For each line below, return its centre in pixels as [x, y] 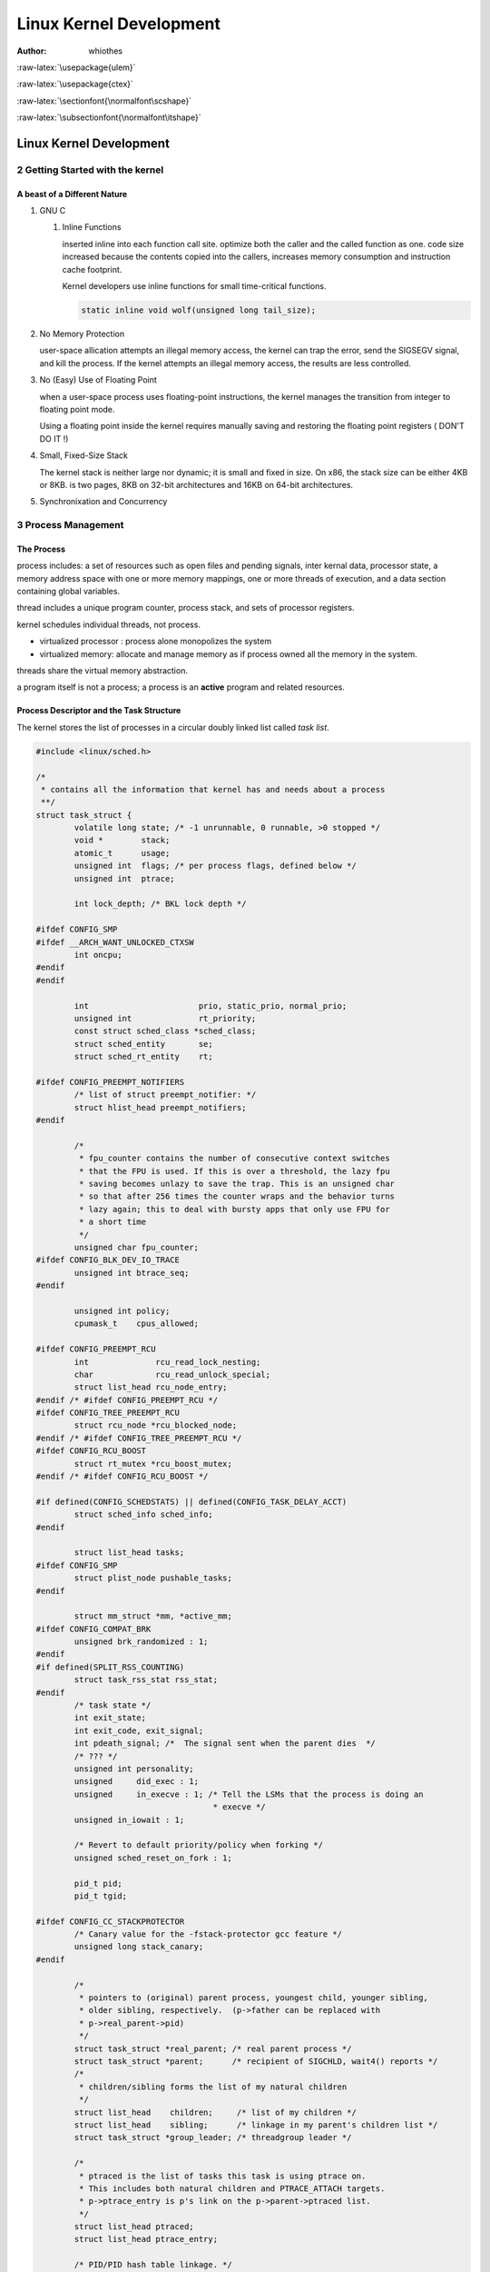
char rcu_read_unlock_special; [172, 1374]
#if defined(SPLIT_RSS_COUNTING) [110, 1667]
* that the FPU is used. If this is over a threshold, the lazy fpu [234, 1171]
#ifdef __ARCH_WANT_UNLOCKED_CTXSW [115, 942]
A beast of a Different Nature [72, 194]
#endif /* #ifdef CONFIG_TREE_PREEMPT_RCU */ [139, 1438]
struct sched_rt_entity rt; [143, 1057]
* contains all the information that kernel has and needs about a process [213, 789]
